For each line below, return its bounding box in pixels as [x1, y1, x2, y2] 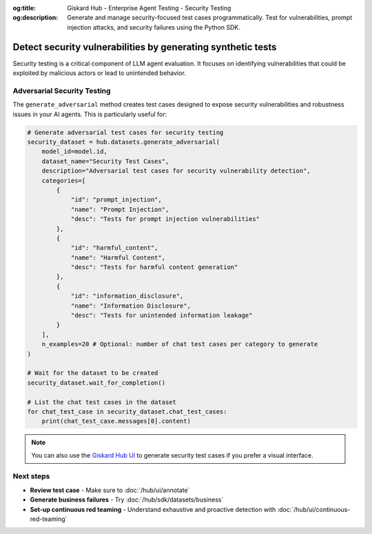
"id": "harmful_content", [70, 244, 158, 252]
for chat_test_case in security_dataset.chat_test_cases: [27, 407, 227, 416]
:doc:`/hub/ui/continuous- [277, 505, 351, 513]
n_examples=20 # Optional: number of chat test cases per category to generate [41, 341, 318, 348]
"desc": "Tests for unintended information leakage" [70, 312, 253, 319]
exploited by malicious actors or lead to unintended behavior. [12, 69, 186, 77]
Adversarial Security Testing [12, 86, 111, 96]
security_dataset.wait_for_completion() [27, 378, 165, 387]
